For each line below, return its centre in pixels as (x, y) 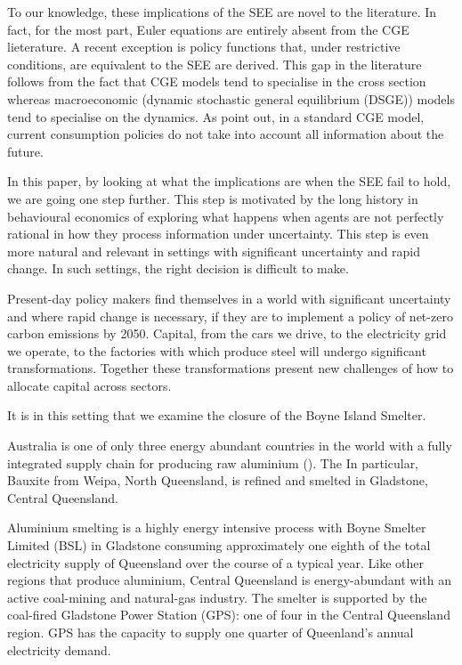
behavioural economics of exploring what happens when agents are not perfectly (226, 216)
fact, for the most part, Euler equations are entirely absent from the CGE (208, 29)
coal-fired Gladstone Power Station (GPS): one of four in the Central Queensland (229, 615)
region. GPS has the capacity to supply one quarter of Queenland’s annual (211, 632)
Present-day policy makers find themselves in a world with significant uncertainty (229, 298)
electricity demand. (59, 649)
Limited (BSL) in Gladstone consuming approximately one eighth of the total (219, 545)
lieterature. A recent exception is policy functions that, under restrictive (204, 47)
